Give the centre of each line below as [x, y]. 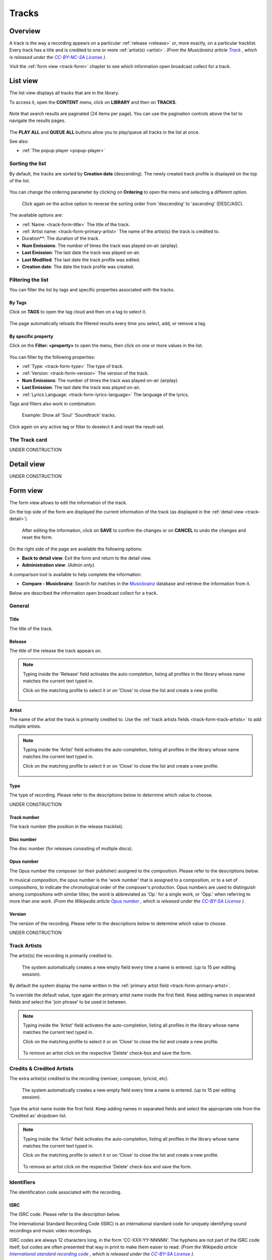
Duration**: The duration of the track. [61, 238]
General [19, 606]
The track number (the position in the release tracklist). [66, 827]
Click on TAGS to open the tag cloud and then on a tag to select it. [78, 312]
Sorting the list [28, 164]
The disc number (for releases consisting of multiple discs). [71, 849]
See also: [19, 142]
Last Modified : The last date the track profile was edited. [81, 260]
